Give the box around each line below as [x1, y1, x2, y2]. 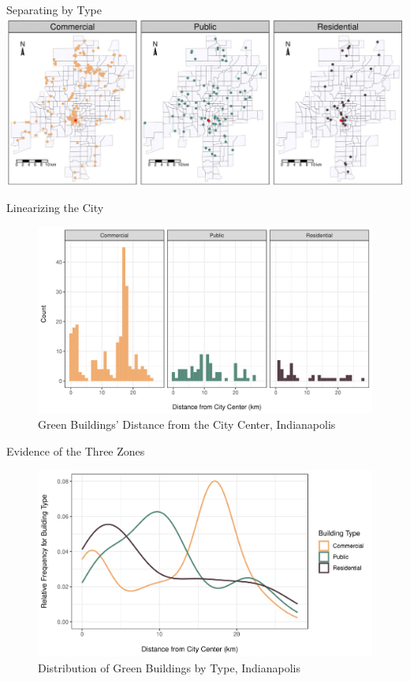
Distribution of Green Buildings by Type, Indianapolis [38, 659, 300, 675]
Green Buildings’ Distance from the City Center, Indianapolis [38, 416, 336, 433]
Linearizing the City [6, 199, 104, 216]
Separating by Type [6, 2, 102, 17]
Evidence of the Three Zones [6, 442, 145, 459]
